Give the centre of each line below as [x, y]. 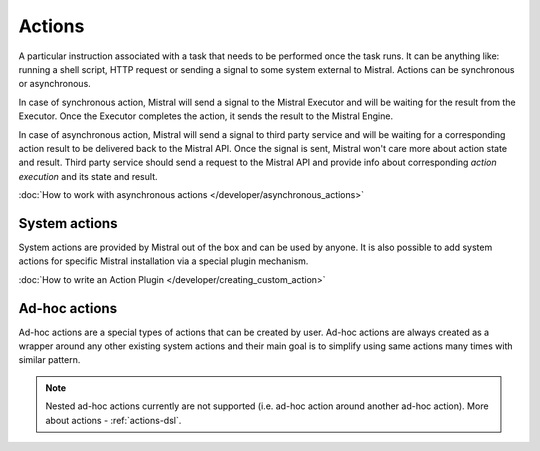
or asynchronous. [55, 84]
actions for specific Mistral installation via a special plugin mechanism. [163, 261]
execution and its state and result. [88, 176]
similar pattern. [49, 360]
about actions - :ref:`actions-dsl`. [113, 420]
